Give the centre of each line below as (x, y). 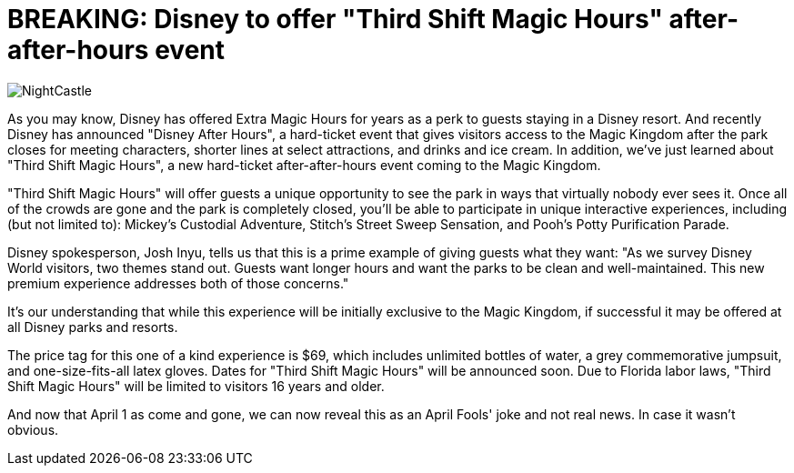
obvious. (33, 429)
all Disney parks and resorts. (93, 327)
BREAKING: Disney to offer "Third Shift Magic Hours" (335, 19)
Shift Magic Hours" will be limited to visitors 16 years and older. (196, 386)
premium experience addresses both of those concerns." (178, 283)
